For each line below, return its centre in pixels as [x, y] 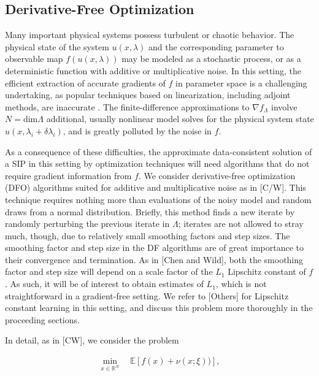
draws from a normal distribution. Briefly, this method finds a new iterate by [150, 211]
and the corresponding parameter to [216, 46]
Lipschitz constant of [267, 271]
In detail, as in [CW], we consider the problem [92, 340]
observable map [34, 59]
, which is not [241, 284]
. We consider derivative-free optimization [217, 175]
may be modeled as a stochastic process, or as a [211, 59]
